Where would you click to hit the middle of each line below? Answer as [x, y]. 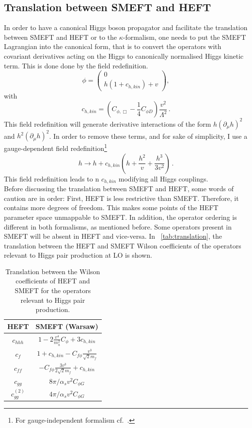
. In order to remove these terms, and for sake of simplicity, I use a [148, 136]
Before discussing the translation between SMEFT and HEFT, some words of [119, 189]
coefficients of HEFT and [53, 281]
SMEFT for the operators [53, 290]
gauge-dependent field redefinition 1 [55, 148]
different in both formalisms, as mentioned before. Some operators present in [118, 226]
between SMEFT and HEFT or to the [60, 37]
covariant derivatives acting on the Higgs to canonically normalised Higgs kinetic [124, 56]
